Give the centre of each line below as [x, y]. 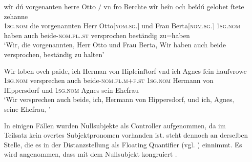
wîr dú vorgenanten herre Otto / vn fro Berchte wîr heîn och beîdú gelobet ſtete [124, 6]
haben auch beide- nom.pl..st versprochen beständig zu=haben [97, 35]
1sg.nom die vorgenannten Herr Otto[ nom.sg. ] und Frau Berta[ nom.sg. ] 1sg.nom [122, 26]
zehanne [16, 16]
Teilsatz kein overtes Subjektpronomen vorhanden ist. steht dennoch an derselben [126, 135]
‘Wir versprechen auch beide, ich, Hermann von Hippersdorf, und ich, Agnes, [119, 99]
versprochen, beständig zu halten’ [54, 54]
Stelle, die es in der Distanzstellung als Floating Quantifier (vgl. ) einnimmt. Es [123, 144]
